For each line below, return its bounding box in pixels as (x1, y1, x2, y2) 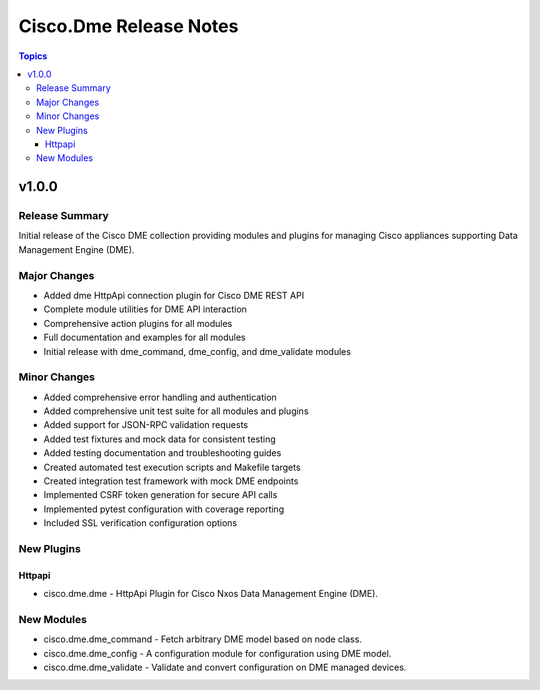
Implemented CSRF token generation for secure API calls (43, 489, 278, 501)
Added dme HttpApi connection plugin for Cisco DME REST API (43, 289, 305, 301)
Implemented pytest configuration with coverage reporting (43, 503, 285, 515)
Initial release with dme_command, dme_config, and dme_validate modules (43, 345, 352, 357)
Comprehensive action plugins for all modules (43, 317, 233, 329)
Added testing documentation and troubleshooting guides (43, 447, 282, 459)
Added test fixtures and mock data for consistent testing (43, 433, 277, 445)
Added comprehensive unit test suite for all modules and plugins (43, 405, 309, 417)
